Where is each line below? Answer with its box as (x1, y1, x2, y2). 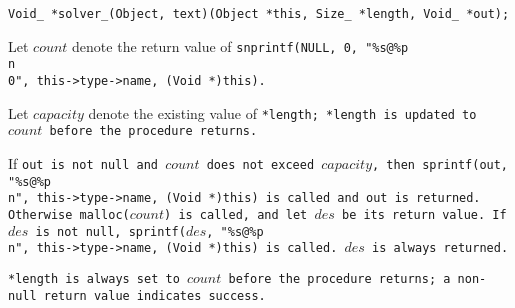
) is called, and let (164, 207, 308, 222)
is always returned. (372, 241, 509, 256)
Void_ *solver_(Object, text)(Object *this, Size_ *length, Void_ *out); (8, 7, 510, 21)
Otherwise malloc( (8, 207, 130, 222)
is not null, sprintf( (35, 224, 186, 239)
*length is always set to (8, 271, 180, 286)
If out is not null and (8, 152, 159, 173)
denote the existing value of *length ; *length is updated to (88, 102, 477, 123)
